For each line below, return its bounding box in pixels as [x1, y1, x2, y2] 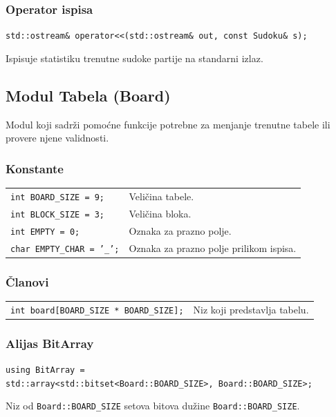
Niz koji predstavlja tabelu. [193, 302, 309, 316]
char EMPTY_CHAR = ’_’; [10, 244, 120, 254]
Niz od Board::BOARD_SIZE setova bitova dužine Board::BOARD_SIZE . [6, 398, 300, 413]
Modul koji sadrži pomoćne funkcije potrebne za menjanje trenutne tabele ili [6, 117, 330, 131]
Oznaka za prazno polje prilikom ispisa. [129, 240, 297, 255]
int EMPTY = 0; [10, 226, 80, 237]
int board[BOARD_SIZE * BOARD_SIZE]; [10, 305, 184, 316]
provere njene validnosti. [6, 130, 109, 145]
